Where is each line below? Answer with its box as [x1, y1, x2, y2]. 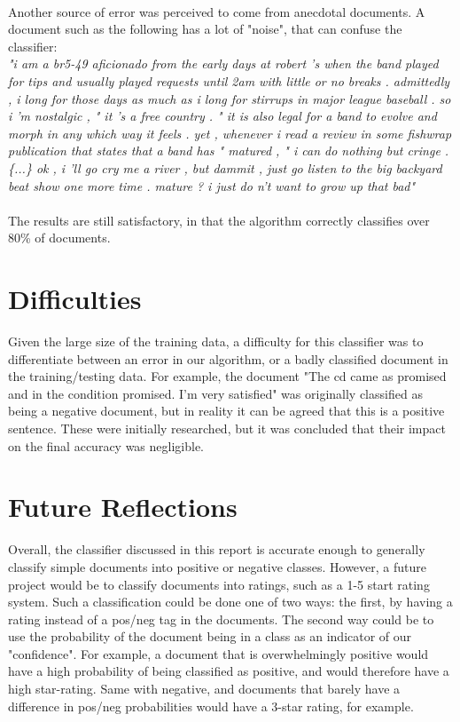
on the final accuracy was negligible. [8, 436, 205, 455]
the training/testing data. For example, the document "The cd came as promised [8, 367, 447, 385]
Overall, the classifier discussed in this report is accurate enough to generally [8, 540, 425, 559]
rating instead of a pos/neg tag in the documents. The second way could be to [8, 609, 434, 628]
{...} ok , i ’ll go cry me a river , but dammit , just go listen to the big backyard [8, 158, 442, 177]
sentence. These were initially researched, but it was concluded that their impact [8, 419, 446, 437]
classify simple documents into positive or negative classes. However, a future [8, 557, 427, 575]
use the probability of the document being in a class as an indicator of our [8, 627, 412, 646]
